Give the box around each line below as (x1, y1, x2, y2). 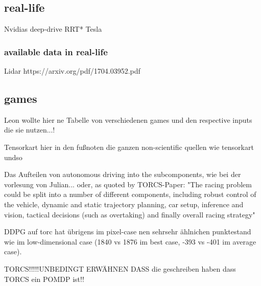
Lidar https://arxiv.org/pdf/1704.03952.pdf (4, 65, 140, 76)
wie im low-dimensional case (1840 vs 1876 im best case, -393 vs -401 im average (4, 236, 256, 247)
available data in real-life (4, 45, 108, 58)
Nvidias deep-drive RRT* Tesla (4, 24, 102, 34)
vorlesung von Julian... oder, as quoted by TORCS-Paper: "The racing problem (4, 179, 252, 189)
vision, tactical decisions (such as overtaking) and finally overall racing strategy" (4, 209, 255, 219)
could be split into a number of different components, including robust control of (4, 189, 256, 200)
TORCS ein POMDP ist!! (4, 273, 84, 284)
